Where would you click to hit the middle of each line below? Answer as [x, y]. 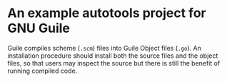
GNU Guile [39, 28]
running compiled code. [42, 71]
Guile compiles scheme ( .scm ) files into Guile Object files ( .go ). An [104, 48]
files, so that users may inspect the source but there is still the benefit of [114, 63]
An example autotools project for [107, 13]
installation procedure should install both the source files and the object [113, 56]
